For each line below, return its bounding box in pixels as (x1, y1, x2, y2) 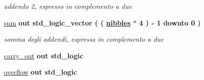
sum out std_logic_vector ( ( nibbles (4, 17, 131, 27)
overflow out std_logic (4, 67, 77, 77)
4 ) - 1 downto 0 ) (139, 17, 201, 27)
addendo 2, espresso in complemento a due (4, 1, 132, 11)
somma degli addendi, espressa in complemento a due (4, 34, 164, 44)
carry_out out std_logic (4, 50, 83, 60)
